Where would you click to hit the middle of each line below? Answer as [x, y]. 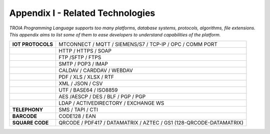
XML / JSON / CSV [80, 84]
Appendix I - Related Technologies [82, 13]
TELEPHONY [28, 110]
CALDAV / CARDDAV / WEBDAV [95, 71]
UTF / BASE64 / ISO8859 [88, 90]
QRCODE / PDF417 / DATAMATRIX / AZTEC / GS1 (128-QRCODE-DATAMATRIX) [151, 123]
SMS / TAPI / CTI [78, 110]
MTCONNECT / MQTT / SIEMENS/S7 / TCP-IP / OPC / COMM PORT [138, 44]
